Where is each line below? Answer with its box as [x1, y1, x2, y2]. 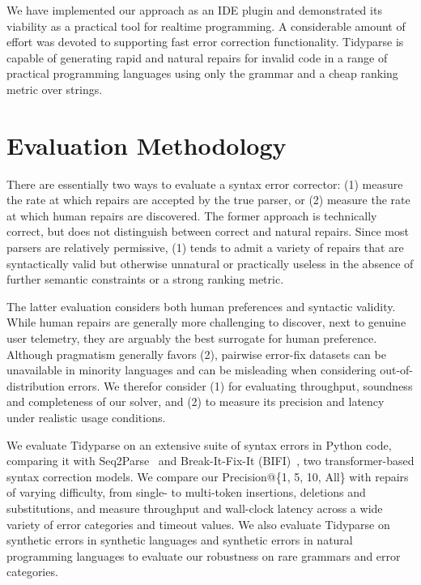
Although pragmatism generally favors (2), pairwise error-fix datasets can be [6, 345, 386, 362]
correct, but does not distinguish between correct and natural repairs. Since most [6, 223, 409, 240]
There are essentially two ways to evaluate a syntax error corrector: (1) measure [6, 175, 403, 192]
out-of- [380, 361, 414, 378]
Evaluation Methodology [6, 128, 287, 161]
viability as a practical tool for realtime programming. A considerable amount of [6, 17, 406, 34]
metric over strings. [6, 80, 103, 97]
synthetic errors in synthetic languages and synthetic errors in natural [6, 532, 353, 549]
